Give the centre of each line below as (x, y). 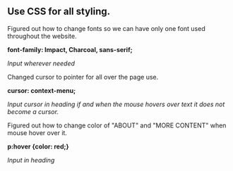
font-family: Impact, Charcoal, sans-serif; (70, 49)
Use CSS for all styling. (59, 12)
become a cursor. (33, 111)
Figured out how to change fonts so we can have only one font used (107, 28)
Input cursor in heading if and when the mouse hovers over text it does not (116, 104)
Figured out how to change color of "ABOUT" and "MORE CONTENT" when (117, 125)
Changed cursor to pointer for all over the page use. (83, 77)
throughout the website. (42, 36)
